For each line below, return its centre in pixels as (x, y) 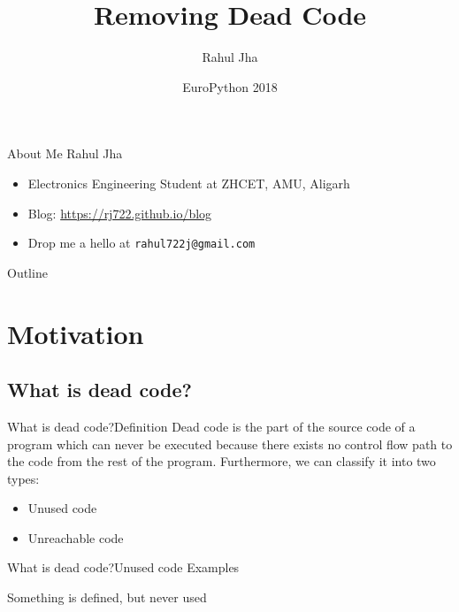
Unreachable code (76, 537)
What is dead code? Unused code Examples (123, 567)
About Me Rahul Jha (65, 153)
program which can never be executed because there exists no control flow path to (230, 444)
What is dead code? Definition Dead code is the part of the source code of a (211, 426)
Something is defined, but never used (107, 597)
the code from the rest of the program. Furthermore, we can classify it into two (222, 461)
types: (23, 478)
